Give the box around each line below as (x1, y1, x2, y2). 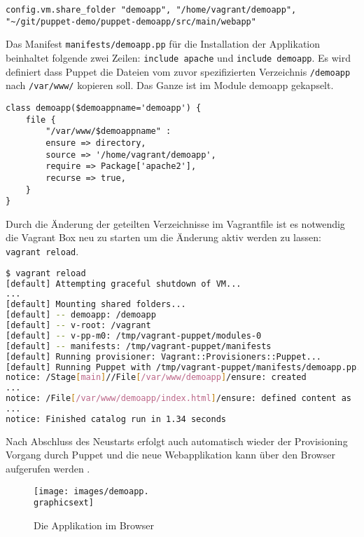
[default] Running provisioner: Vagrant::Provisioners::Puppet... (6, 351, 322, 362)
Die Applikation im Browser (34, 517, 155, 532)
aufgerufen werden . (6, 461, 90, 475)
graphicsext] (34, 498, 94, 508)
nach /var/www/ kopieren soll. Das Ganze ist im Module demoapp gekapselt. (6, 78, 334, 93)
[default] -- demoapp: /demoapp (6, 310, 156, 320)
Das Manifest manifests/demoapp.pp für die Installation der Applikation (6, 36, 321, 51)
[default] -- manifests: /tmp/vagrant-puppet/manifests (6, 341, 272, 351)
